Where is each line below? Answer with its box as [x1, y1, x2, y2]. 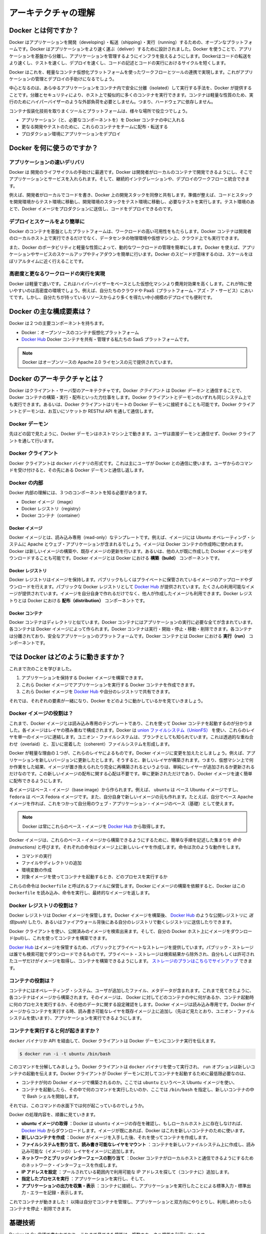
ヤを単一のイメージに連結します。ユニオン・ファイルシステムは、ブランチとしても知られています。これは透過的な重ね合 [9, 734, 254, 740]
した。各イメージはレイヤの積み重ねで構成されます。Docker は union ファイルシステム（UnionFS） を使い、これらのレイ [9, 727, 255, 733]
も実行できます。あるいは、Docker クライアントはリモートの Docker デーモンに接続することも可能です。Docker [9, 401, 237, 407]
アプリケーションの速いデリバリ [9, 158, 85, 165]
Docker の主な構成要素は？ [9, 308, 92, 316]
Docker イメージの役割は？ [9, 710, 73, 717]
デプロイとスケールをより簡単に [9, 218, 85, 225]
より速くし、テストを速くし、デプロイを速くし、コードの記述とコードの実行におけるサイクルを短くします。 [9, 60, 229, 66]
